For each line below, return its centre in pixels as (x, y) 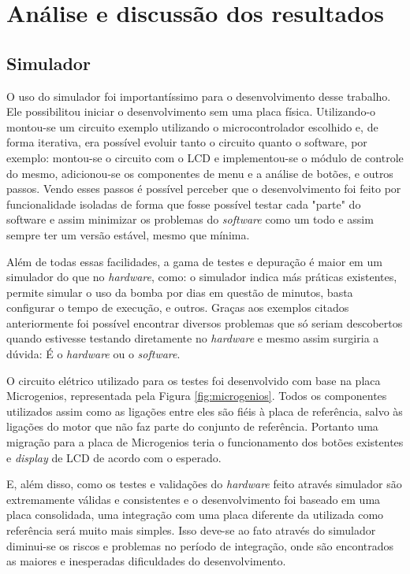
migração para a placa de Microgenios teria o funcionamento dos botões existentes (205, 442)
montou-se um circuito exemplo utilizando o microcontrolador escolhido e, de (192, 126)
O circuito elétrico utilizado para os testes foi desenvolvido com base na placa (194, 380)
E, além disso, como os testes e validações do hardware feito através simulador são (204, 484)
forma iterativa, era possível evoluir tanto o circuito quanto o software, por (187, 142)
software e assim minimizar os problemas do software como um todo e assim (190, 219)
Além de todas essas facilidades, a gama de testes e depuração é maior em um (194, 261)
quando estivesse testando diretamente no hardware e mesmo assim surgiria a (193, 338)
